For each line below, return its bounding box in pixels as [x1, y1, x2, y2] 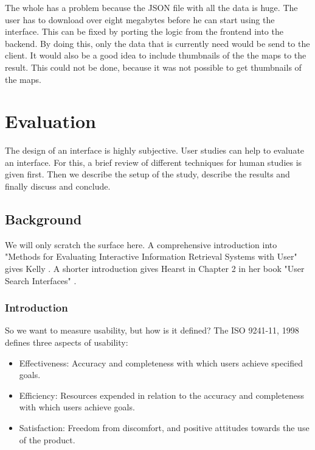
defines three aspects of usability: [5, 336, 128, 349]
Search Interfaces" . [5, 274, 77, 287]
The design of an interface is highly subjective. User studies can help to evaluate [5, 144, 305, 157]
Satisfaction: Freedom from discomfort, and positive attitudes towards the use [19, 421, 310, 434]
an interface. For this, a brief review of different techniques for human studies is [5, 155, 302, 168]
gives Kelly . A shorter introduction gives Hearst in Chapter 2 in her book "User [5, 262, 305, 275]
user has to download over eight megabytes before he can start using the [5, 13, 275, 26]
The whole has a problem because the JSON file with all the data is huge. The [5, 1, 298, 13]
